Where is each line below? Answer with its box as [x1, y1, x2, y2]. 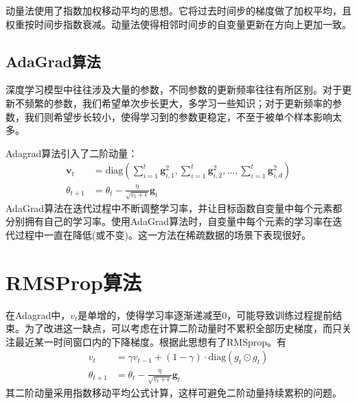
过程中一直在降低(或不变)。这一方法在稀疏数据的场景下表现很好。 [14, 227, 311, 241]
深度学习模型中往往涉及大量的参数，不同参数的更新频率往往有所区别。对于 [5, 82, 342, 97]
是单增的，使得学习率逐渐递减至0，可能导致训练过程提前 [78, 307, 333, 322]
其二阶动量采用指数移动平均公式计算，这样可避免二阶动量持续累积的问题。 [5, 385, 342, 399]
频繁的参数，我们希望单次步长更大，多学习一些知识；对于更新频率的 [24, 95, 332, 110]
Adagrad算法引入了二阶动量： [5, 145, 138, 160]
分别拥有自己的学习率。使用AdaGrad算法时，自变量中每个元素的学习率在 [5, 214, 333, 228]
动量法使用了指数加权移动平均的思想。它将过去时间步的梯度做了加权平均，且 [5, 3, 352, 17]
